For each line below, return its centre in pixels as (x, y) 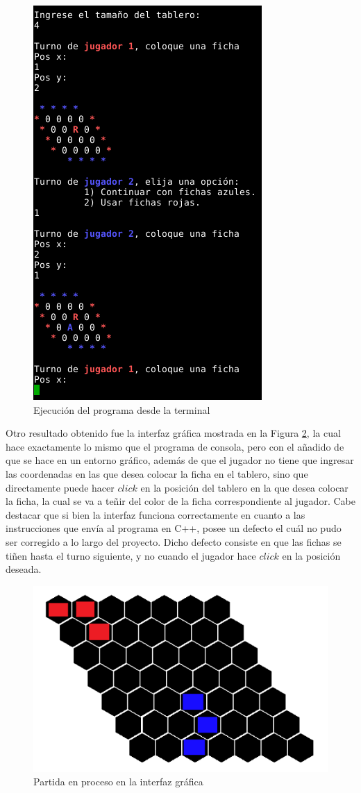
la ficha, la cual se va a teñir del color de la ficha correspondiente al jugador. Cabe (180, 501)
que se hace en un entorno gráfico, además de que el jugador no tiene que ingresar (180, 460)
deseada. (24, 569)
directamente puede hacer (60, 487)
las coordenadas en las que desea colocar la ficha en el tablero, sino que (157, 473)
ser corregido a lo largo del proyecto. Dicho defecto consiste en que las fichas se (174, 541)
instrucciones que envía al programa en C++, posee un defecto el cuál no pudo (174, 528)
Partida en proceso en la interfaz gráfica (118, 782)
